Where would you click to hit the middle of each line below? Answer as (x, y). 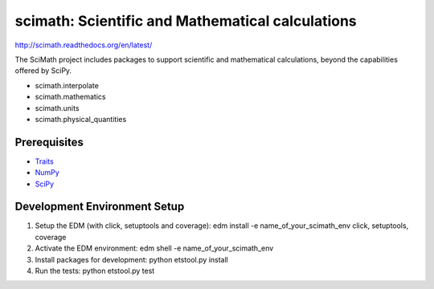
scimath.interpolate (67, 85)
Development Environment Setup (100, 207)
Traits (44, 161)
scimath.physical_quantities (81, 119)
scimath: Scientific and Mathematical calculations (186, 21)
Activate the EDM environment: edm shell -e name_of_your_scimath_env (154, 248)
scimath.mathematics (70, 97)
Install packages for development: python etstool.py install (131, 259)
